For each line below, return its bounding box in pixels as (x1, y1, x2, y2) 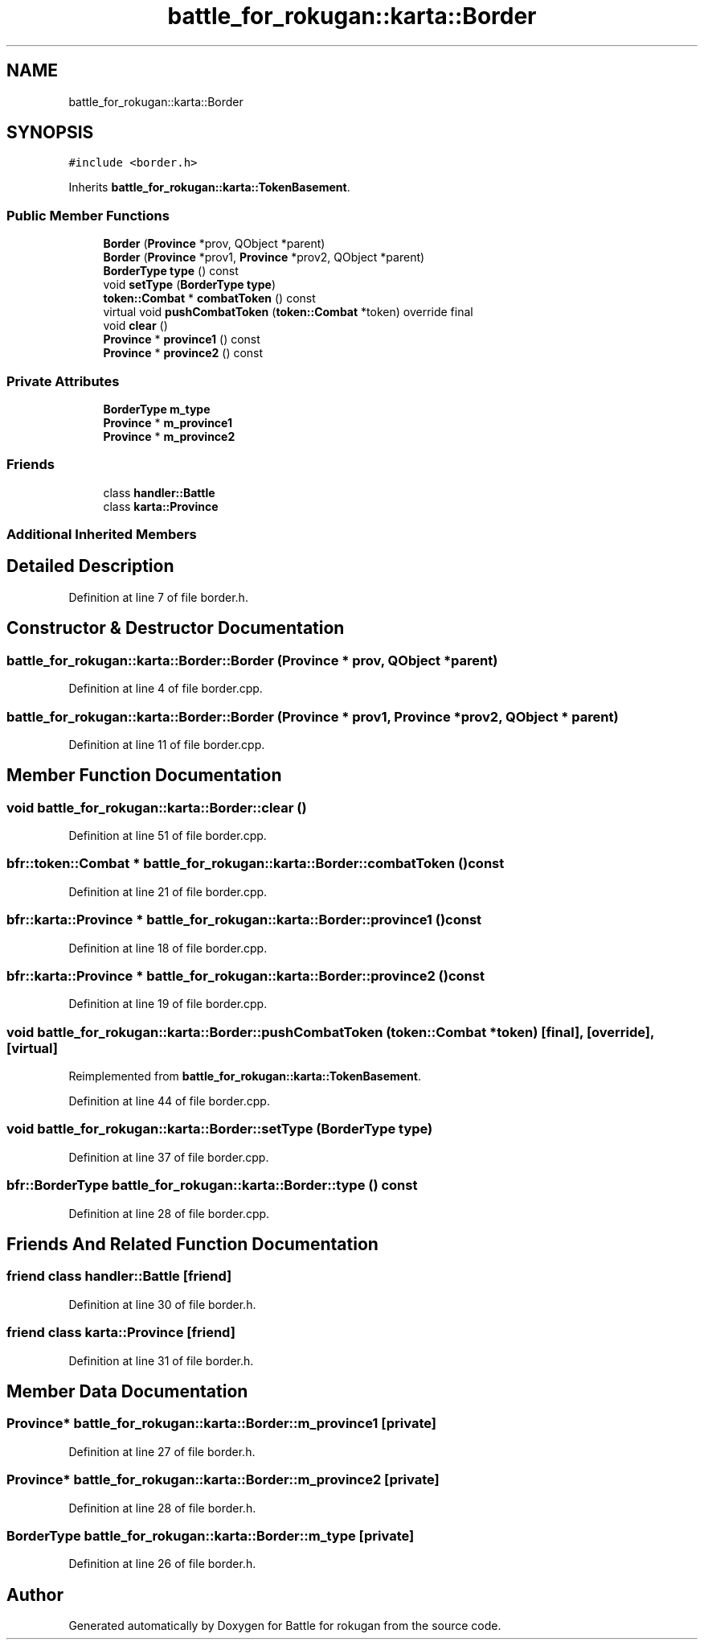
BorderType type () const (103, 264, 239, 278)
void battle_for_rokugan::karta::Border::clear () (6, 799, 307, 816)
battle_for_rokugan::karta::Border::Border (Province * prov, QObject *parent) (6, 652, 498, 669)
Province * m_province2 (103, 429, 235, 443)
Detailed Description (6, 556, 174, 577)
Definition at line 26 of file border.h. (68, 1557, 256, 1571)
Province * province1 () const (103, 332, 260, 347)
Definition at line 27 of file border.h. (68, 1444, 256, 1459)
